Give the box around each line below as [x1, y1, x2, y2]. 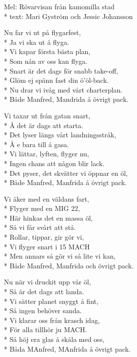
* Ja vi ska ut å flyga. [4, 37, 69, 47]
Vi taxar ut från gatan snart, [4, 110, 91, 120]
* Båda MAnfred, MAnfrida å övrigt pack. [4, 343, 131, 354]
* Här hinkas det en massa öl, [4, 212, 93, 223]
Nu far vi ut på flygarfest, [4, 27, 81, 38]
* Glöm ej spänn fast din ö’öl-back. [4, 75, 109, 85]
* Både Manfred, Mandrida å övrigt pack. [4, 94, 129, 104]
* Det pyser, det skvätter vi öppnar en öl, [4, 168, 128, 178]
